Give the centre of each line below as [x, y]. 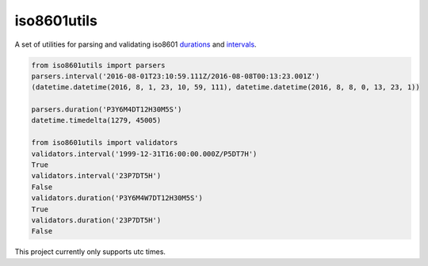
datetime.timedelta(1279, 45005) [96, 120]
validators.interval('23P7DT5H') [96, 176]
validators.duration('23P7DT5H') [96, 220]
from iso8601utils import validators [105, 143]
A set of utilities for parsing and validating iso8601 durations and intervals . [136, 44]
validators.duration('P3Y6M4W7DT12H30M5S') [117, 198]
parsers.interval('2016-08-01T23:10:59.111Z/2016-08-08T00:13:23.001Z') [176, 76]
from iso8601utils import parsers [98, 65]
